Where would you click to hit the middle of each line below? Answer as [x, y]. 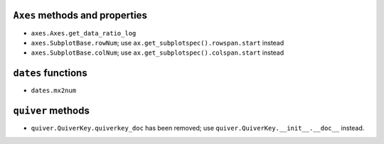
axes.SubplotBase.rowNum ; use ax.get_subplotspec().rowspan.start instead [158, 43]
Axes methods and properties [80, 15]
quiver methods [52, 111]
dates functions [50, 73]
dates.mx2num [54, 91]
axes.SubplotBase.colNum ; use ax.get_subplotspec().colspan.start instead [158, 52]
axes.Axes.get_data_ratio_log [84, 33]
